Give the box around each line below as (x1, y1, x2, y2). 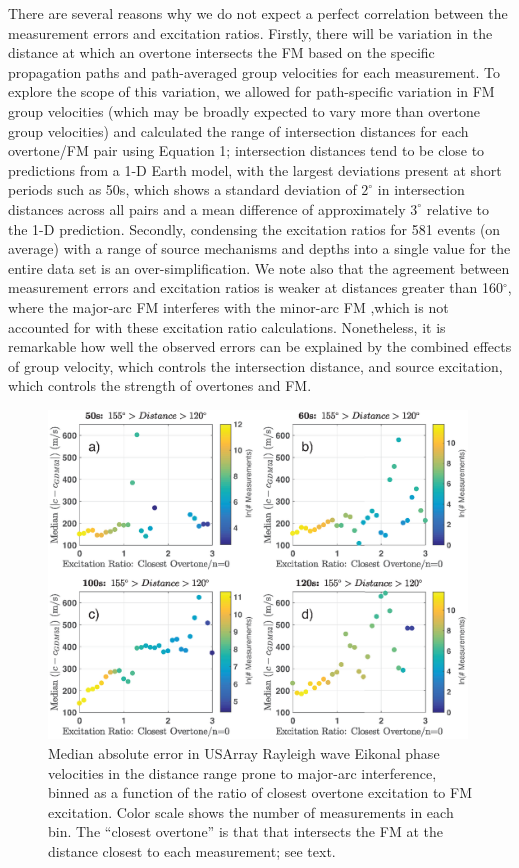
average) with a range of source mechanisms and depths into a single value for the (8, 238, 511, 259)
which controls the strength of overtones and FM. (8, 375, 312, 396)
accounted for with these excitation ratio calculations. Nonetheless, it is (8, 316, 446, 337)
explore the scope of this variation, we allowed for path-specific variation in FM (8, 81, 495, 102)
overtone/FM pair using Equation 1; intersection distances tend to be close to (8, 140, 485, 161)
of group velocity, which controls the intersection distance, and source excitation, (8, 355, 503, 376)
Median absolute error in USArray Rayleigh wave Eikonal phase (48, 743, 440, 764)
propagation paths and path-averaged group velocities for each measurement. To (8, 61, 500, 82)
